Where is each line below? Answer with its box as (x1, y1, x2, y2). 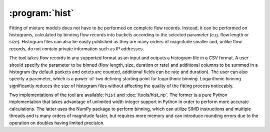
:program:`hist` (9, 7, 74, 18)
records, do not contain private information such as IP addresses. (9, 45, 144, 52)
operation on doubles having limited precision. (9, 120, 105, 126)
